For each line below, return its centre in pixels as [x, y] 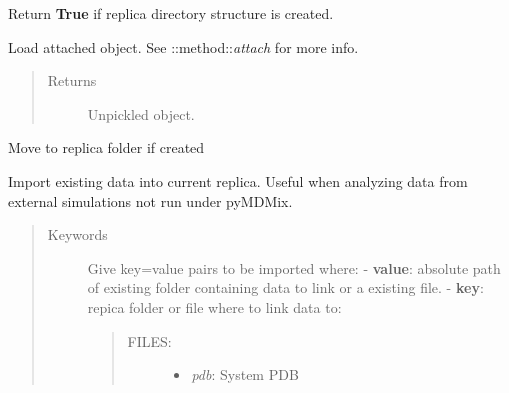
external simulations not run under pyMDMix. [150, 200]
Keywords [77, 234]
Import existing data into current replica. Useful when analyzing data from [238, 180]
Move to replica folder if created [106, 147]
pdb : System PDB [245, 374]
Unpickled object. [141, 113]
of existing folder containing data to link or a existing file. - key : [285, 287]
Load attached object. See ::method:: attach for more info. [183, 46]
